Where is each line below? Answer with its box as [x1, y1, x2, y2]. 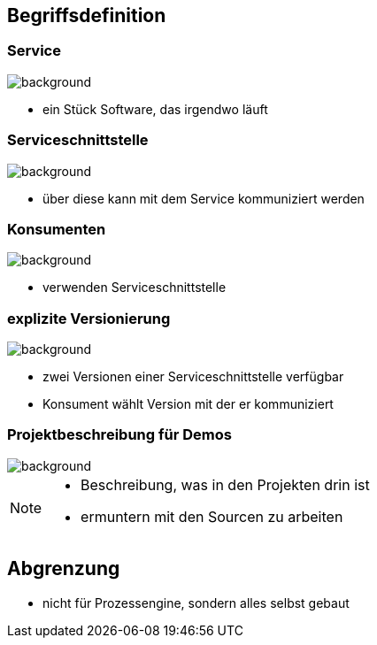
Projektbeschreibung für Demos [7, 426, 232, 444]
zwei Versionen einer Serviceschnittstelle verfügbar [42, 369, 344, 385]
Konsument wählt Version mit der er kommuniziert [42, 396, 334, 412]
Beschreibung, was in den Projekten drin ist [81, 475, 370, 494]
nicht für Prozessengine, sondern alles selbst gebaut [42, 595, 350, 610]
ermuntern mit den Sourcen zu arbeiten [81, 507, 343, 526]
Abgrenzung [7, 557, 120, 580]
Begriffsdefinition [7, 4, 166, 27]
